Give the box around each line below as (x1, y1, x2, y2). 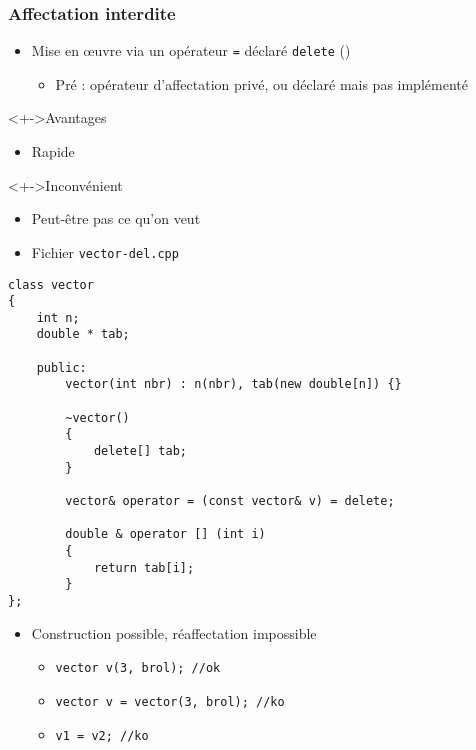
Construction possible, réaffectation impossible (31, 622, 317, 643)
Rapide (31, 141, 75, 162)
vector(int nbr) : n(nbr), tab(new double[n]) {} (65, 377, 402, 392)
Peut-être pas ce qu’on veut (31, 208, 201, 229)
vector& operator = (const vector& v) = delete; (65, 494, 395, 509)
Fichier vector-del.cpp (31, 241, 179, 262)
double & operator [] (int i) (65, 527, 266, 542)
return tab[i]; (93, 560, 195, 575)
